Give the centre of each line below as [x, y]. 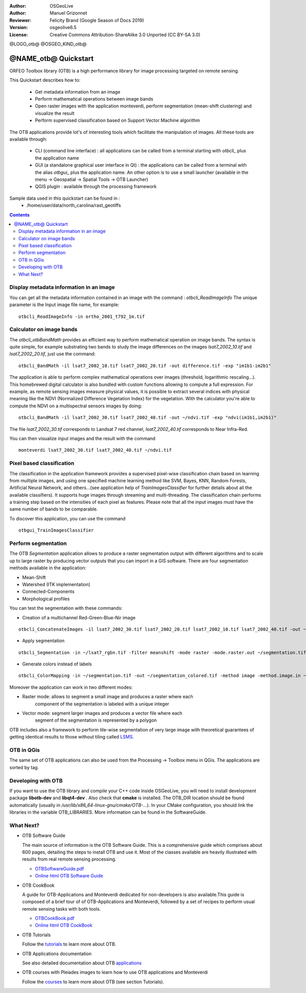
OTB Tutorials [36, 935]
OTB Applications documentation [57, 954]
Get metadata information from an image [78, 91]
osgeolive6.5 [63, 28]
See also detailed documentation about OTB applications [82, 963]
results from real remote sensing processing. [69, 859]
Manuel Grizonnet [68, 13]
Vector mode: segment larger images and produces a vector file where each [102, 713]
